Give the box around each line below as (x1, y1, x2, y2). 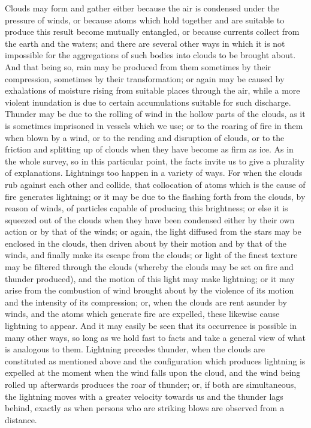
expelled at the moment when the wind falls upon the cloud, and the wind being (5, 366, 301, 379)
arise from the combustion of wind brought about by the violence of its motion (5, 284, 294, 297)
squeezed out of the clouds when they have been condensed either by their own (5, 213, 295, 226)
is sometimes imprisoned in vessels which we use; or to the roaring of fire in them (5, 119, 303, 131)
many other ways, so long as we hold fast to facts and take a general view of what (5, 331, 306, 343)
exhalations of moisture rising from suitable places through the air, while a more (5, 84, 300, 97)
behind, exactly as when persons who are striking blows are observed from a (5, 402, 285, 414)
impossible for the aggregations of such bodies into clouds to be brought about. (5, 49, 296, 61)
